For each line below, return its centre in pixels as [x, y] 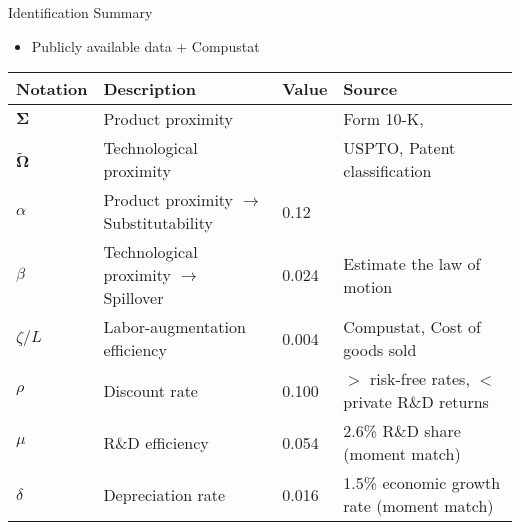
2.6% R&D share [402, 431]
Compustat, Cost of [412, 327]
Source [370, 89]
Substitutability [158, 223]
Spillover [133, 298]
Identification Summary [80, 12]
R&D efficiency [156, 442]
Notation [52, 89]
